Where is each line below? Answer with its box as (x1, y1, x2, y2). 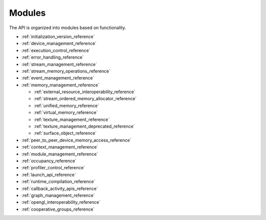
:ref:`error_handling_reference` (21, 54, 84, 60)
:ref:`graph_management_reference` (21, 192, 95, 198)
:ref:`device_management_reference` (21, 40, 97, 46)
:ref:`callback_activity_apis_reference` (21, 185, 98, 191)
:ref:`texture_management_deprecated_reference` (33, 123, 135, 129)
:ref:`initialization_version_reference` (21, 34, 95, 39)
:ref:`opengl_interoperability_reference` (21, 199, 101, 205)
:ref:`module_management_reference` (21, 151, 99, 157)
